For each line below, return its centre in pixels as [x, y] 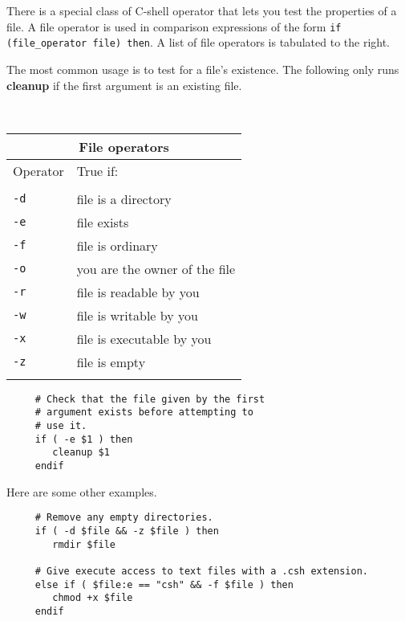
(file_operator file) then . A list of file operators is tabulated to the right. [198, 42]
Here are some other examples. [82, 491]
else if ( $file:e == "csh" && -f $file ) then [164, 584]
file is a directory [124, 198]
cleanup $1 [81, 453]
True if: [97, 170]
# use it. [61, 426]
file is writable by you [137, 315]
